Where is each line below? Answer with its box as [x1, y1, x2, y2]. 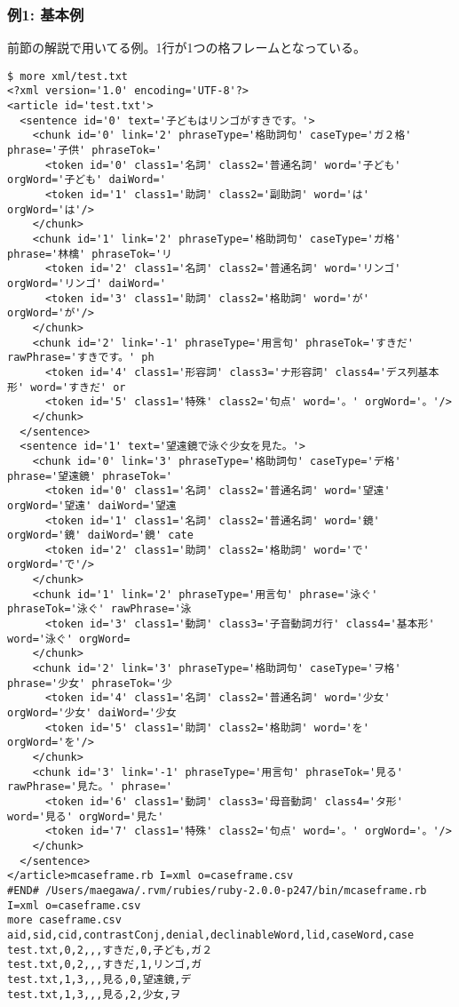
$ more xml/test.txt [7, 69, 129, 83]
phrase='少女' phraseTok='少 [7, 676, 173, 690]
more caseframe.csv [7, 914, 122, 927]
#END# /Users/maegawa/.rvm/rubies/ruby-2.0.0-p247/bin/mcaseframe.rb [7, 883, 427, 897]
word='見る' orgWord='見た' [7, 810, 164, 823]
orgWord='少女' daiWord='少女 [7, 707, 177, 720]
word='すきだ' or [30, 380, 126, 394]
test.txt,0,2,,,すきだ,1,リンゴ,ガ [7, 958, 202, 971]
